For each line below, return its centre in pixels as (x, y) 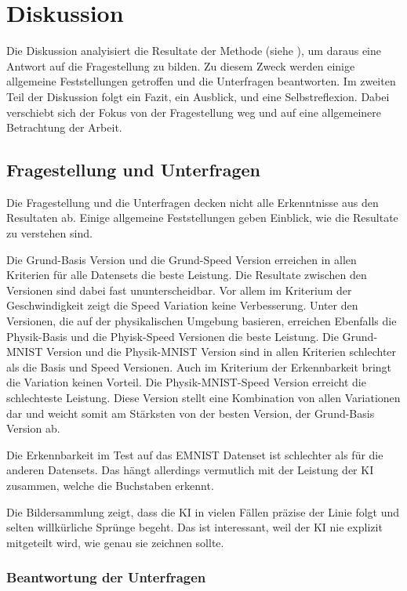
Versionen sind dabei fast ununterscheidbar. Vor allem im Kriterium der (179, 290)
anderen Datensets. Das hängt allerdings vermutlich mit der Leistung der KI (190, 470)
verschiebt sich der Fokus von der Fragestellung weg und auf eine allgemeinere (194, 112)
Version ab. (33, 428)
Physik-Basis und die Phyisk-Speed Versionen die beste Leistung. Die (173, 336)
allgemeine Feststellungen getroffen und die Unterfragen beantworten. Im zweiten (201, 81)
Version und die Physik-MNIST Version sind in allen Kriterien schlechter (221, 352)
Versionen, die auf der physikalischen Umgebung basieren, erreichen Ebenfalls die (202, 321)
